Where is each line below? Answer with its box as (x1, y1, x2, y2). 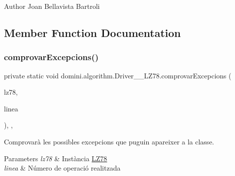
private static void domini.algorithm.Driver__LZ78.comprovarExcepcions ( (4, 70, 232, 80)
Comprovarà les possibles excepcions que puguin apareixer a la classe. (4, 136, 214, 146)
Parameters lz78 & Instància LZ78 (4, 153, 107, 163)
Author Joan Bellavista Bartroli (4, 1, 100, 11)
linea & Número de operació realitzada (4, 163, 121, 173)
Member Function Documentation (4, 25, 181, 40)
